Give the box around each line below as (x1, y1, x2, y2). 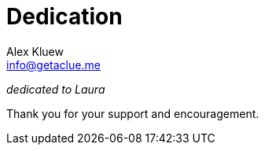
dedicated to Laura (6, 82, 105, 96)
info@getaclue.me (6, 57, 101, 72)
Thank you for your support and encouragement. (6, 106, 259, 120)
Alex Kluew (6, 44, 64, 58)
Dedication (6, 3, 123, 30)
